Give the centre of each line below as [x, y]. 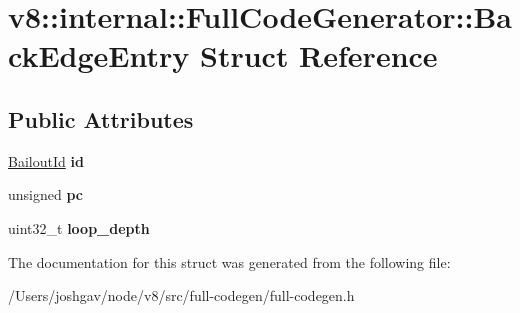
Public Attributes [101, 118]
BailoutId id [46, 160]
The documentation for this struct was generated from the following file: [229, 261]
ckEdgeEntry [99, 55]
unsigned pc [45, 194]
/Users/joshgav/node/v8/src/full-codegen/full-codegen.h [181, 295]
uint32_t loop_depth [79, 227]
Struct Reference [318, 55]
